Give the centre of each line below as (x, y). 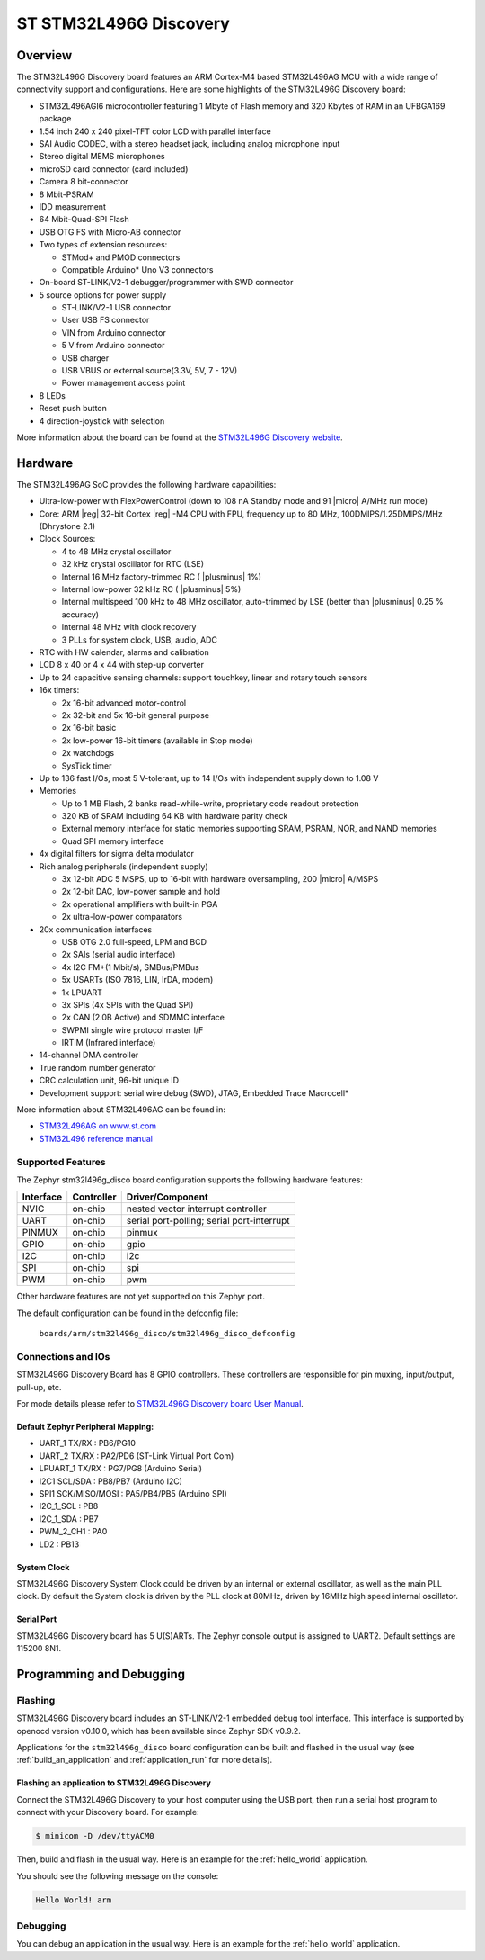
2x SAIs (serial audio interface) (119, 955)
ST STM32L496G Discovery (123, 23)
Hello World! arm (74, 1900)
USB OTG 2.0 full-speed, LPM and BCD (134, 941)
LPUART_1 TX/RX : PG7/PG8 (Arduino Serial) (120, 1469)
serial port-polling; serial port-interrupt (208, 1221)
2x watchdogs (88, 753)
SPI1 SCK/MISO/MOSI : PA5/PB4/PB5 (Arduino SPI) (133, 1494)
